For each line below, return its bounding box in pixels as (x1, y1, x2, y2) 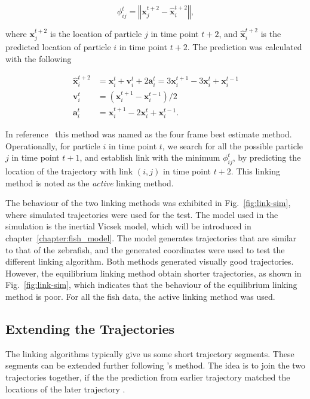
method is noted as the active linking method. (5, 176, 174, 189)
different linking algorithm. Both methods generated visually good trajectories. (5, 255, 294, 268)
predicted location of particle (5, 41, 111, 53)
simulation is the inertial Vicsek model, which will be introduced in (5, 220, 251, 232)
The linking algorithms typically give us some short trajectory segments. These (5, 347, 294, 360)
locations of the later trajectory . (5, 382, 125, 395)
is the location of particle (50, 27, 142, 39)
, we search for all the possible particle (162, 139, 303, 152)
